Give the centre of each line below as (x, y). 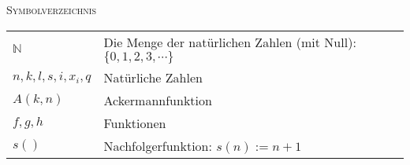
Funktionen (135, 123)
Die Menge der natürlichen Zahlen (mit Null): (230, 42)
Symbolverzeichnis (52, 9)
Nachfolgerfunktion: (158, 145)
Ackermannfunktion (158, 100)
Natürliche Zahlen (153, 77)
